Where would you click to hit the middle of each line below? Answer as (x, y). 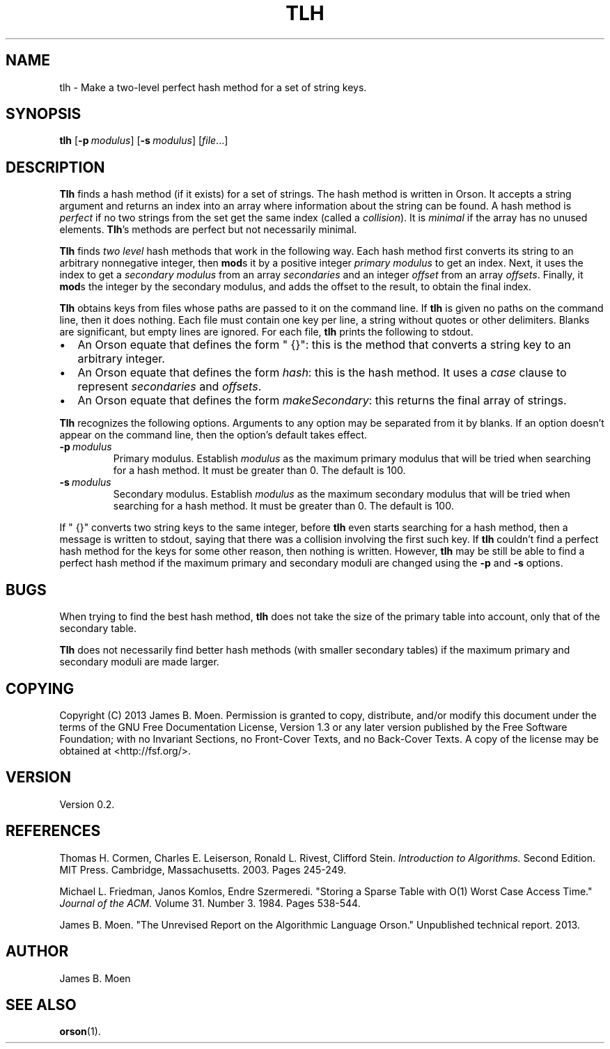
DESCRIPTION (55, 167)
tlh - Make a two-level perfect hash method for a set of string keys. (213, 87)
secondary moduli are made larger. (139, 662)
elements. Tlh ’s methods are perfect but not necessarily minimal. (208, 230)
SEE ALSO (41, 1004)
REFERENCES (53, 831)
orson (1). (80, 1032)
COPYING (40, 688)
